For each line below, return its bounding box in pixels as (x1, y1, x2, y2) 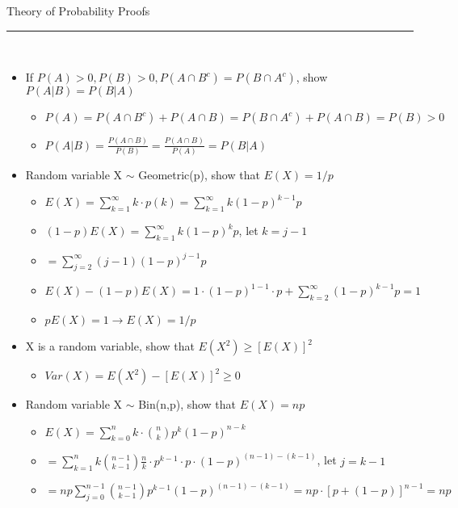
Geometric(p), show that (138, 166, 260, 183)
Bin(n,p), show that (138, 396, 237, 413)
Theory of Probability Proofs (6, 2, 150, 19)
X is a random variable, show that (25, 338, 195, 355)
